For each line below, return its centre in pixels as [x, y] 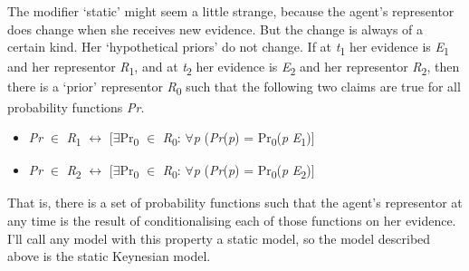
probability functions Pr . [76, 106]
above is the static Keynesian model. [109, 256]
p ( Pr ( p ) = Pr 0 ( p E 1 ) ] [254, 138]
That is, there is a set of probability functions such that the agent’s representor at [235, 203]
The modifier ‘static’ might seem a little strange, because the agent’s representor [231, 11]
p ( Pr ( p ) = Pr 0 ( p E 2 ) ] [254, 171]
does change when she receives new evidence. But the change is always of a [215, 29]
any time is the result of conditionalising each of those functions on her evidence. [232, 220]
